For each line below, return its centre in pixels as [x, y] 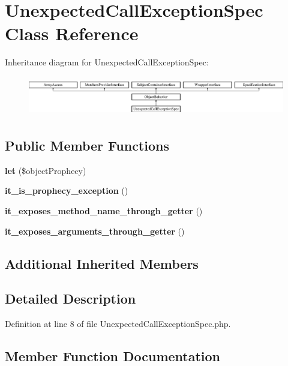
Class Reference [72, 33]
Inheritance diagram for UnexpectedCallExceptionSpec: [107, 62]
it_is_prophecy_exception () [67, 190]
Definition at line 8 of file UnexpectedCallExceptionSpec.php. [118, 324]
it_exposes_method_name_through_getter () [104, 211]
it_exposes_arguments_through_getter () [95, 231]
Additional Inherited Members [102, 263]
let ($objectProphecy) [46, 170]
